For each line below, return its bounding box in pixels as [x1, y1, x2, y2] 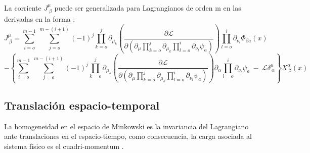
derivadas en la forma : [4, 14, 75, 24]
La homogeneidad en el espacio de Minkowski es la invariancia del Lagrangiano [4, 121, 249, 131]
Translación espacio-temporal [4, 97, 160, 113]
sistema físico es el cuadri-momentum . [4, 140, 124, 151]
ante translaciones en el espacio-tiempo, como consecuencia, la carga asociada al [4, 131, 252, 141]
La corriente [4, 3, 41, 13]
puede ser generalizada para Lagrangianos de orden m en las [54, 3, 241, 13]
